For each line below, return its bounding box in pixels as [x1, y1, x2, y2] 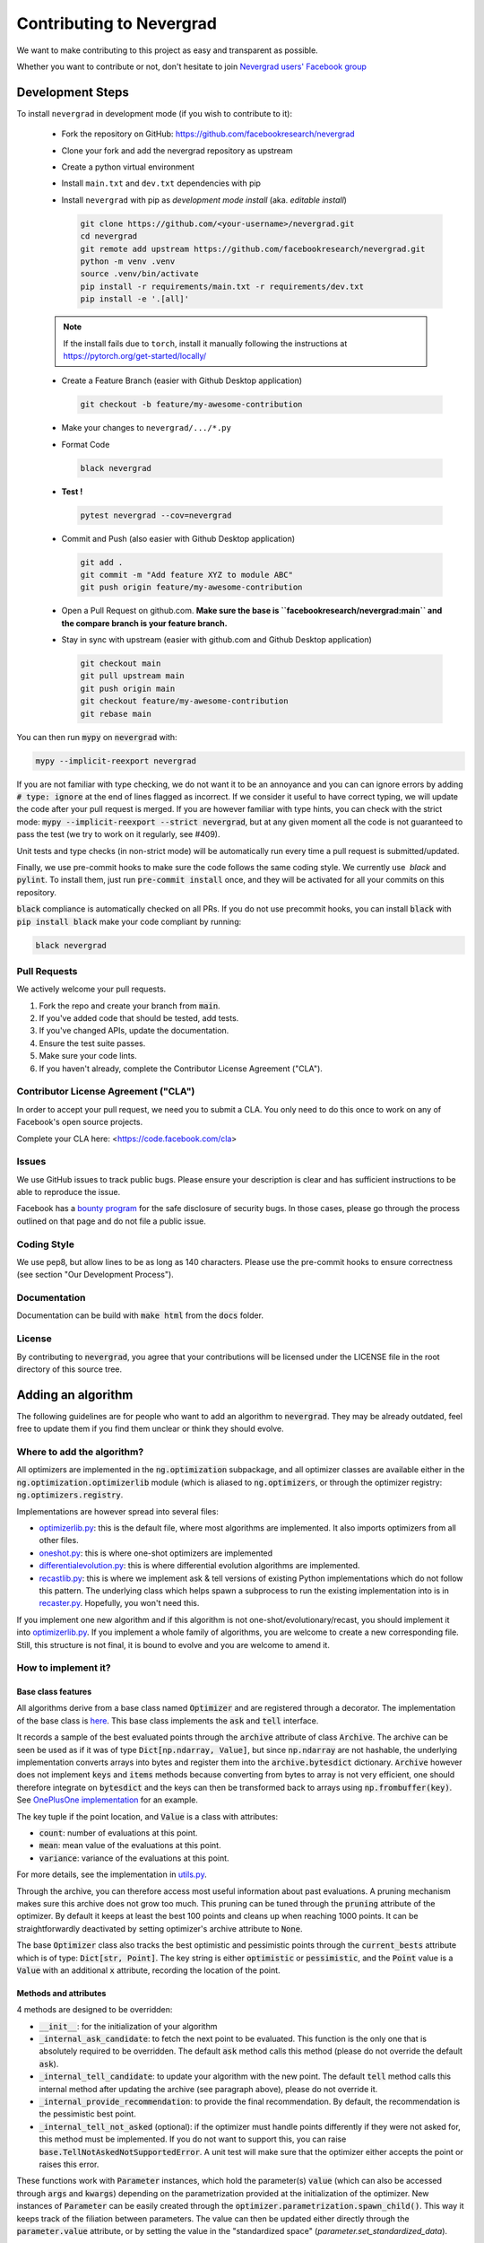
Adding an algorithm [16, 1387, 134, 1402]
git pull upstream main [80, 671, 186, 681]
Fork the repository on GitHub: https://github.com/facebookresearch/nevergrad [61, 128, 355, 139]
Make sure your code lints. [39, 1051, 138, 1061]
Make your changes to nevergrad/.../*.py [61, 423, 232, 433]
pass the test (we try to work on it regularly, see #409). [16, 829, 220, 840]
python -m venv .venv [80, 256, 176, 266]
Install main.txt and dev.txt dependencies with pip [61, 178, 262, 188]
